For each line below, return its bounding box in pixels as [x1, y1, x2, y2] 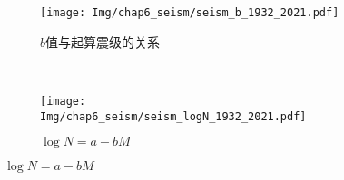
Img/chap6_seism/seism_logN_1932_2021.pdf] [40, 109, 307, 123]
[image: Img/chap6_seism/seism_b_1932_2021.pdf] [40, 6, 339, 19]
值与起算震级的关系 [45, 32, 161, 51]
